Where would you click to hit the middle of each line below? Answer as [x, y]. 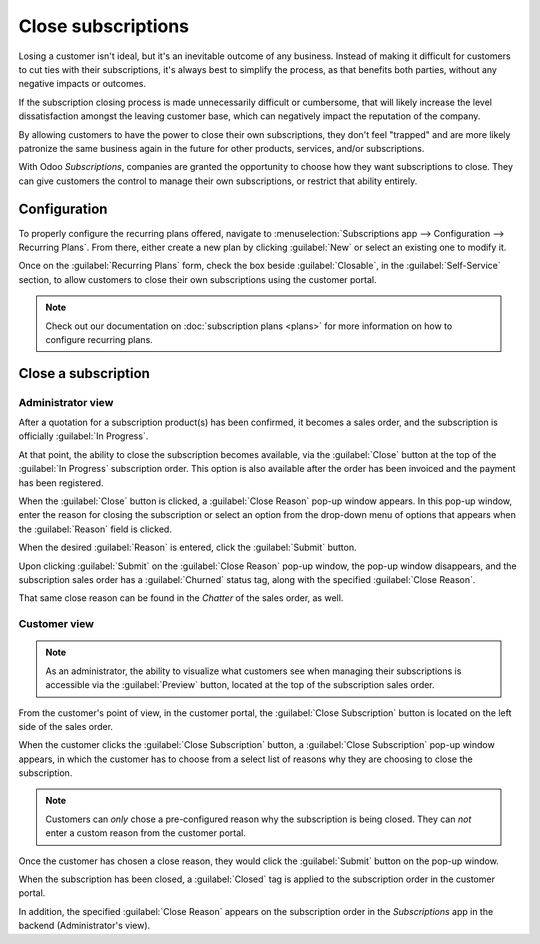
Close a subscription [84, 373]
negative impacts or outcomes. [82, 84]
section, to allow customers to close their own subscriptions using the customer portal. [197, 279]
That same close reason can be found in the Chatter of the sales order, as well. [181, 598]
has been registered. [61, 482]
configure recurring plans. [99, 339]
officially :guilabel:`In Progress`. [83, 436]
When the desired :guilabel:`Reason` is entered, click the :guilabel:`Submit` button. [187, 547]
